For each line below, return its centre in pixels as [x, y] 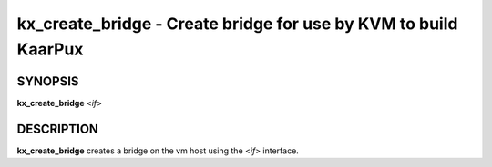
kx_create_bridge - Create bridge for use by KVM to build [237, 24]
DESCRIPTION [58, 128]
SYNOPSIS [48, 81]
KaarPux [50, 49]
